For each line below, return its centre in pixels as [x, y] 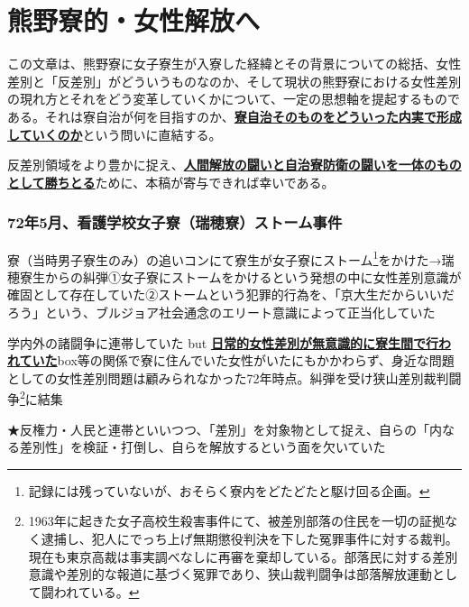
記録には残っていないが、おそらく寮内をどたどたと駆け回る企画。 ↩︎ [229, 490]
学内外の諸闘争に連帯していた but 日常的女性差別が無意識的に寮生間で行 [223, 342]
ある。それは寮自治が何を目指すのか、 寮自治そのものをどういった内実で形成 [234, 116]
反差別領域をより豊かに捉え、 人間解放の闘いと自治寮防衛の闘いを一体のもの [234, 165]
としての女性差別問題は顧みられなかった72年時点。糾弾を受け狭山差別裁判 [228, 377]
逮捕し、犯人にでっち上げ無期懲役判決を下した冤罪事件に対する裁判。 [249, 538]
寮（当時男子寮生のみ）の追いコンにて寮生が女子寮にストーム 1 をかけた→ [225, 258]
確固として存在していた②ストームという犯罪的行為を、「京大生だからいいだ [231, 294]
